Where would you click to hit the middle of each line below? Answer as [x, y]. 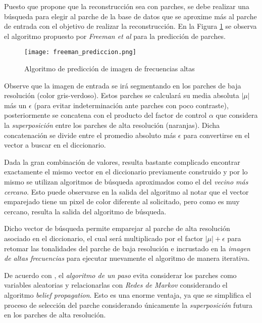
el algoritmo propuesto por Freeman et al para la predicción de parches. [115, 36]
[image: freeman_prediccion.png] [80, 52]
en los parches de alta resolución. [55, 315]
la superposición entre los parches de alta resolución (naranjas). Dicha [112, 125]
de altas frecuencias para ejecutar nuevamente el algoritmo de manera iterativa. [127, 258]
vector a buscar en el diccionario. [55, 145]
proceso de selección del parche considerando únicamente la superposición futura [128, 305]
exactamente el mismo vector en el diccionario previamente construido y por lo [126, 172]
